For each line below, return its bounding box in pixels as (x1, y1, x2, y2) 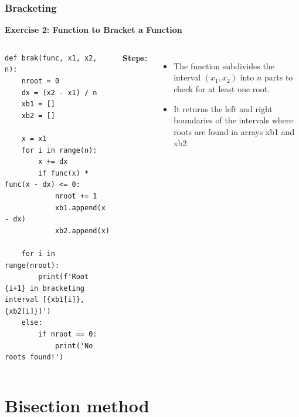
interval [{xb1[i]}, (5, 295, 85, 304)
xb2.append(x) (55, 226, 110, 235)
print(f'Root (38, 273, 89, 281)
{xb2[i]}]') (5, 307, 51, 315)
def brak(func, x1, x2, (5, 53, 97, 62)
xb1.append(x (55, 203, 106, 212)
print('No (55, 341, 93, 350)
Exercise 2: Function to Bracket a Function (5, 23, 182, 36)
